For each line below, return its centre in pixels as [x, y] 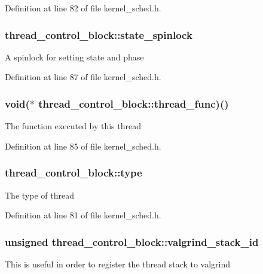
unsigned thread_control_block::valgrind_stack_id [132, 241]
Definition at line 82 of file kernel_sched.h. [83, 8]
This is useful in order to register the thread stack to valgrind [118, 264]
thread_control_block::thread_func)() [134, 103]
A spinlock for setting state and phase [74, 57]
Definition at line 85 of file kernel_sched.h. [83, 146]
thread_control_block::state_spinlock [99, 34]
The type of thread [39, 195]
